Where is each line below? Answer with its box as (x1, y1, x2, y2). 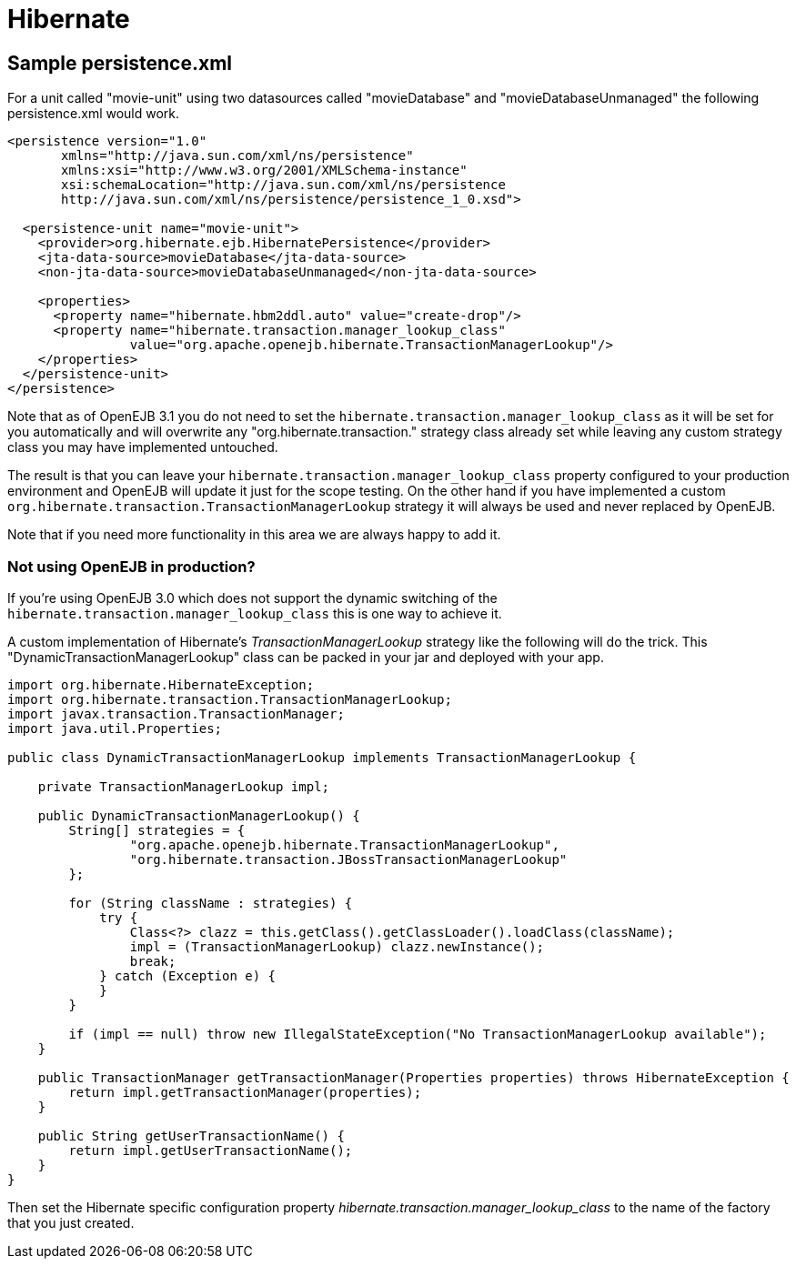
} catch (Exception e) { (99, 968, 277, 983)
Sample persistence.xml (7, 51, 233, 75)
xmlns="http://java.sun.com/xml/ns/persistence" (61, 148, 414, 164)
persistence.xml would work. (7, 105, 180, 122)
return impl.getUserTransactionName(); (68, 1142, 353, 1158)
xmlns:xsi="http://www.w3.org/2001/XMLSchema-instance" (61, 163, 468, 178)
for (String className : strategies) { (68, 895, 353, 910)
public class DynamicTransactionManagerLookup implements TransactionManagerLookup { (7, 749, 637, 765)
